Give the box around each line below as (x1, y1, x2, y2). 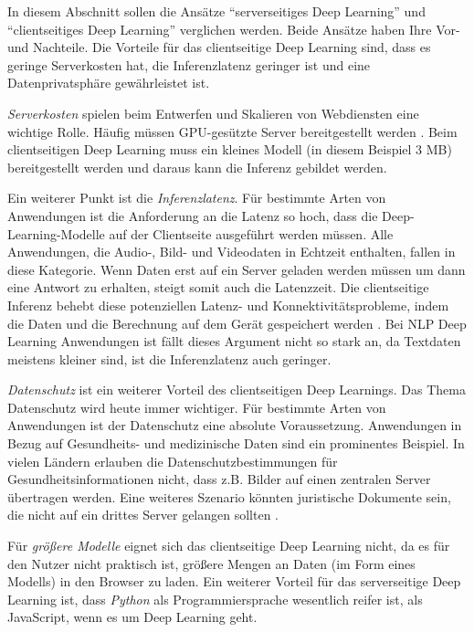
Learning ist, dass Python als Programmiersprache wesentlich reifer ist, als (7, 589, 423, 608)
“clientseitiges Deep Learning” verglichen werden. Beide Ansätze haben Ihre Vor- (7, 19, 460, 38)
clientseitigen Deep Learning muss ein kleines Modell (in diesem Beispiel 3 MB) (7, 140, 452, 159)
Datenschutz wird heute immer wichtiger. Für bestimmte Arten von (7, 397, 386, 416)
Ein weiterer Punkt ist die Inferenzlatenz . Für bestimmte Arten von (7, 188, 386, 207)
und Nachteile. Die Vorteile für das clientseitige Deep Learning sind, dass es (7, 37, 431, 57)
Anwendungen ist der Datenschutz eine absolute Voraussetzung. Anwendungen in (7, 416, 462, 435)
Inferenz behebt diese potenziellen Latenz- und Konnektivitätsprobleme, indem (7, 295, 449, 314)
